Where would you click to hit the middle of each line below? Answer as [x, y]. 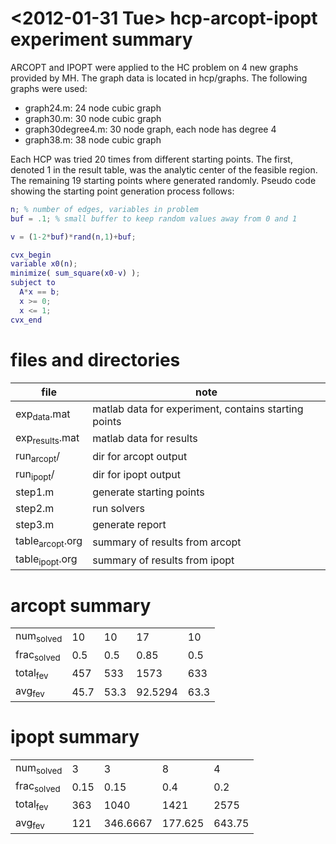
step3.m [35, 525]
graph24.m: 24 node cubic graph [93, 108]
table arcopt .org [49, 542]
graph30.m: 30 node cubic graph [93, 118]
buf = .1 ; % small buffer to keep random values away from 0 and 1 [154, 218]
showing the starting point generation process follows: [122, 191]
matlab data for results [145, 439]
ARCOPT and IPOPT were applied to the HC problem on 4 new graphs [154, 67]
